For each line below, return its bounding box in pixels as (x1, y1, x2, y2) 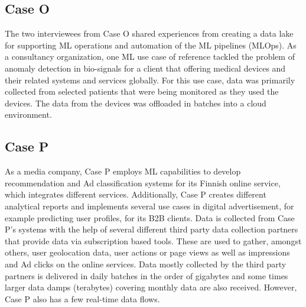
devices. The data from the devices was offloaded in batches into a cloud (5, 96, 266, 109)
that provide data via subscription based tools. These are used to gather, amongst (5, 234, 302, 247)
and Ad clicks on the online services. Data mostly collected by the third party (5, 257, 287, 270)
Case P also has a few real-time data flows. (5, 292, 160, 305)
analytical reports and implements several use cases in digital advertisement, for (5, 199, 294, 212)
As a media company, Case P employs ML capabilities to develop (5, 165, 241, 177)
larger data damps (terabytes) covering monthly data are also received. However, (5, 281, 297, 293)
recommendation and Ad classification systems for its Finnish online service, (5, 176, 281, 189)
